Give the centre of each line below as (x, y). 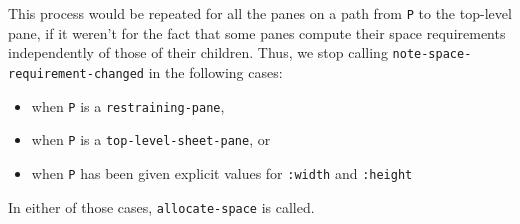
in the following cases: (215, 71)
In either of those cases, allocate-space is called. (161, 206)
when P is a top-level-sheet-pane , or (151, 139)
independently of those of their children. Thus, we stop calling (198, 52)
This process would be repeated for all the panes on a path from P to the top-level (260, 13)
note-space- (432, 54)
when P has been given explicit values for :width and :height (222, 172)
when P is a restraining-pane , (128, 105)
